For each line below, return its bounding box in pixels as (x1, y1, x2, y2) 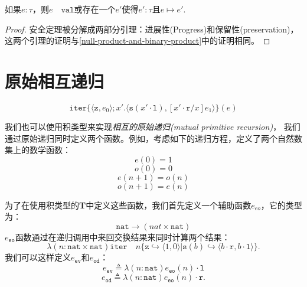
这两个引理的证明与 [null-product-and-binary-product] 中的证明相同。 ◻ (5, 34, 270, 47)
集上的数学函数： (5, 143, 71, 156)
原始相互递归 (5, 69, 104, 93)
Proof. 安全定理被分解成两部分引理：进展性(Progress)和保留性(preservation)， (5, 22, 299, 35)
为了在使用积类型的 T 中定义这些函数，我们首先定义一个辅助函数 (5, 198, 252, 211)
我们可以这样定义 (5, 251, 71, 263)
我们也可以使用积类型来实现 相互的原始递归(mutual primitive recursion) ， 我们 (5, 120, 301, 132)
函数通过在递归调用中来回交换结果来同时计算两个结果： (15, 230, 230, 243)
